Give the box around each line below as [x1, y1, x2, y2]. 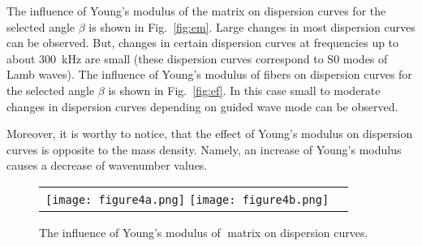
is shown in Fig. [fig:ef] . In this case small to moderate [108, 81, 381, 98]
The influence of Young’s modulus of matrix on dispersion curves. [39, 223, 368, 240]
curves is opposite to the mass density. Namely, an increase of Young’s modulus [6, 140, 402, 158]
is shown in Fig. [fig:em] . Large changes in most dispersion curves [88, 18, 416, 35]
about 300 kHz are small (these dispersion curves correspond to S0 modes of [6, 50, 388, 67]
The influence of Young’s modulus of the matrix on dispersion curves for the [6, 2, 386, 19]
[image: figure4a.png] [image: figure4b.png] [45, 192, 329, 206]
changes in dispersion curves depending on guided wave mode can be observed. [6, 97, 398, 114]
